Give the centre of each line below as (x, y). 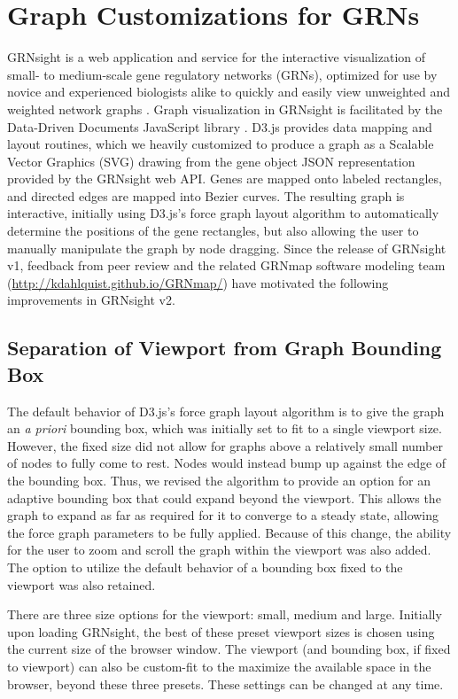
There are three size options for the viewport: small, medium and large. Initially (225, 614)
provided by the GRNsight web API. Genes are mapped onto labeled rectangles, (225, 179)
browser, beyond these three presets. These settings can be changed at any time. (225, 683)
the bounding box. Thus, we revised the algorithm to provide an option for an (219, 480)
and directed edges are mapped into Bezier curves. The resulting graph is (206, 195)
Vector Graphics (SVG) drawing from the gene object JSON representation (211, 161)
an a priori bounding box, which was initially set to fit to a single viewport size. (225, 428)
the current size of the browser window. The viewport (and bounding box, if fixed (229, 649)
